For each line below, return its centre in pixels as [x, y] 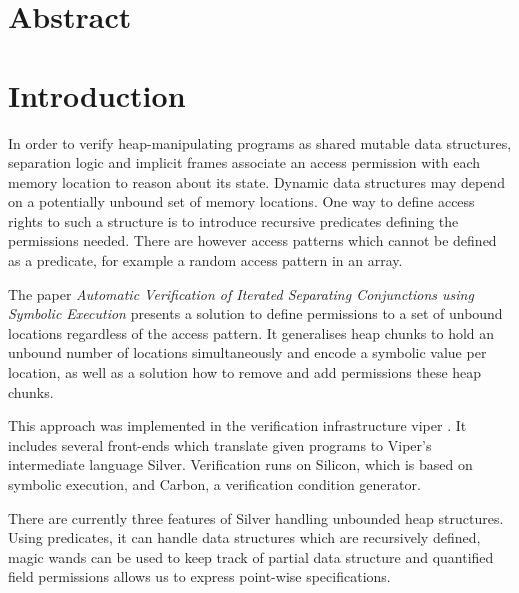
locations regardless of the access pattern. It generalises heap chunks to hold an [251, 332]
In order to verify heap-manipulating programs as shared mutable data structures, [260, 142]
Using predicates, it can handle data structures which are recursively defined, [244, 537]
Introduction [97, 94]
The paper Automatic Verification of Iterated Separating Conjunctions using [241, 293]
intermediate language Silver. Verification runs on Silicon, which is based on [240, 464]
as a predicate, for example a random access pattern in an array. [205, 260]
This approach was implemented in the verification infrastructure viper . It [237, 425]
